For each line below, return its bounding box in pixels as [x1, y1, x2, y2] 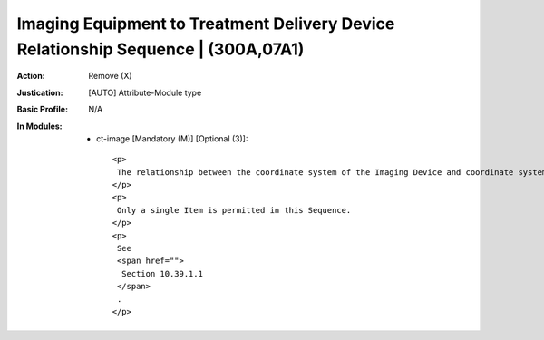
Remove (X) [88, 71, 132, 82]
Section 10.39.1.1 [121, 268, 204, 278]
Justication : [16, 87, 63, 98]
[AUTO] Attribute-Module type [88, 87, 202, 98]
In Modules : [16, 121, 63, 131]
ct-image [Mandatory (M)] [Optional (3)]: [96, 132, 248, 144]
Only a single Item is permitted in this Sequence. [116, 205, 352, 215]
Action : [16, 71, 45, 82]
